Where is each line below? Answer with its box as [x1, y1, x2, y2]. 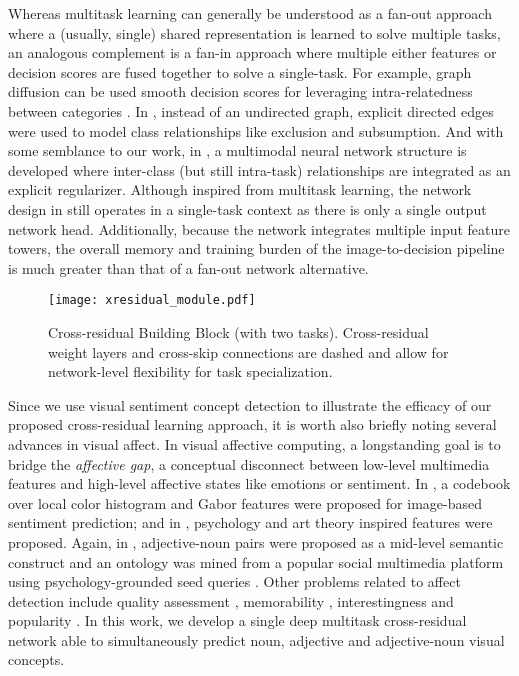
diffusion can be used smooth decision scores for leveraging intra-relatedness [8, 81, 473, 102]
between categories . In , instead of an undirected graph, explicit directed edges [8, 100, 494, 121]
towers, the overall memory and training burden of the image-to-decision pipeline [8, 238, 505, 259]
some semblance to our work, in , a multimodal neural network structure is [8, 140, 467, 161]
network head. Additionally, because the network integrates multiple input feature [8, 218, 511, 239]
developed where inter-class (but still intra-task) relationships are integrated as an [8, 159, 511, 180]
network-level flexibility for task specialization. [48, 361, 333, 382]
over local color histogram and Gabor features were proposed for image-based [8, 492, 482, 513]
